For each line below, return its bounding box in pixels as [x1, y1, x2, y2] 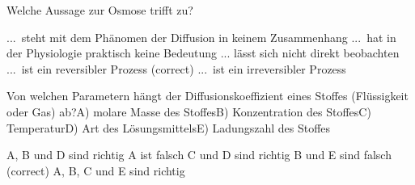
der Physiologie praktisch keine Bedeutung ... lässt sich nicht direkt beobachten [6, 44, 400, 61]
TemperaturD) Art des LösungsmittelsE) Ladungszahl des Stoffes [6, 119, 331, 136]
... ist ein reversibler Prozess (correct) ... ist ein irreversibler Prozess [6, 60, 346, 77]
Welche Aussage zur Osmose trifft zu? [6, 2, 193, 18]
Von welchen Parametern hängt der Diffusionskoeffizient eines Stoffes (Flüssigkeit [6, 87, 409, 104]
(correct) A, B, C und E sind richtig [6, 162, 185, 179]
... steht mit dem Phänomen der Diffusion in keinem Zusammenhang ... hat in [6, 28, 396, 45]
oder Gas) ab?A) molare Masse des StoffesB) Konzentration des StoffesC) [6, 103, 371, 120]
